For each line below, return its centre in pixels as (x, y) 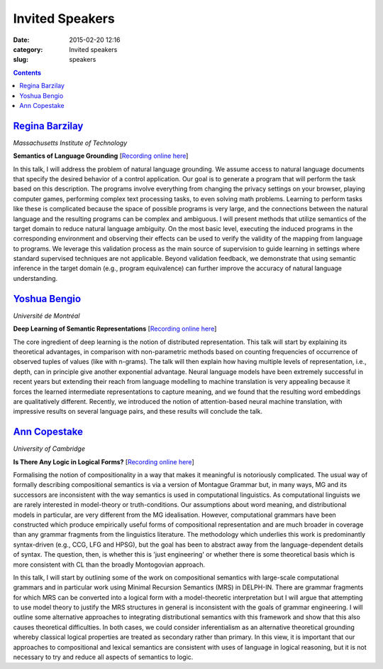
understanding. (35, 278)
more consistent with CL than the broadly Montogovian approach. (109, 564)
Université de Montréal (46, 316)
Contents (27, 73)
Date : (21, 40)
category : (28, 49)
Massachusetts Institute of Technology (70, 143)
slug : (21, 60)
